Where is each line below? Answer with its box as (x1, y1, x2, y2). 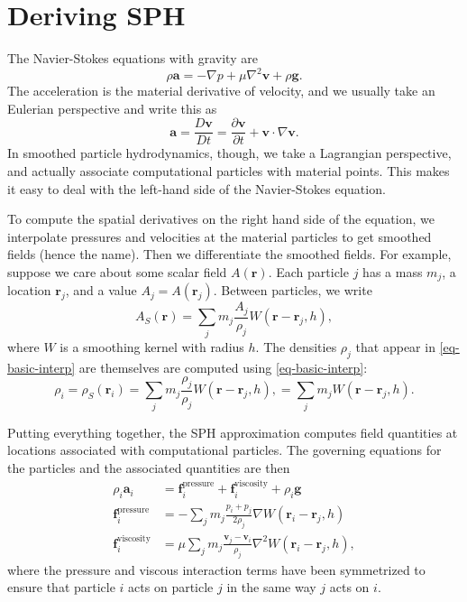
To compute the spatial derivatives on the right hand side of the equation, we (7, 209, 435, 228)
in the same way (226, 578, 316, 597)
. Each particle (268, 263, 349, 282)
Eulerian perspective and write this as (7, 98, 217, 117)
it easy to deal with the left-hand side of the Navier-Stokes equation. (7, 179, 386, 198)
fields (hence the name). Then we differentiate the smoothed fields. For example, (7, 245, 452, 264)
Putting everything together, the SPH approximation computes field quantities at (7, 422, 458, 441)
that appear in (355, 337, 435, 356)
